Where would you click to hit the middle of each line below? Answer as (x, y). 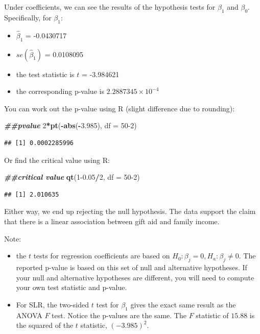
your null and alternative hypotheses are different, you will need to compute (135, 277)
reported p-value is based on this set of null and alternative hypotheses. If (132, 267)
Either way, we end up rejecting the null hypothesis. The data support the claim (130, 211)
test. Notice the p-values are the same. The (119, 315)
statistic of (212, 315)
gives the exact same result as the (183, 304)
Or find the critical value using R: (57, 160)
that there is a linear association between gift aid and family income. (112, 221)
